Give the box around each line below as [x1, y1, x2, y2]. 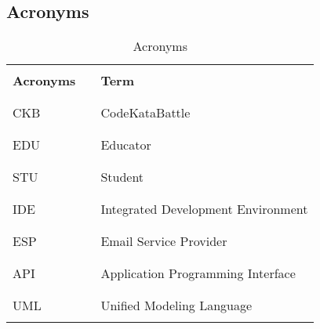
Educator [100, 136, 151, 154]
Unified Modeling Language [100, 296, 253, 315]
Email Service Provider [100, 232, 227, 251]
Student [100, 168, 144, 186]
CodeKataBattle [100, 103, 191, 122]
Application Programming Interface [100, 264, 296, 283]
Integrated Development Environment [100, 200, 308, 219]
